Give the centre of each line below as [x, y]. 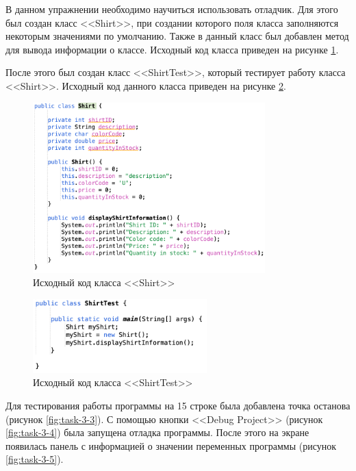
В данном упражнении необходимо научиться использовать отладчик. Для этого [172, 9]
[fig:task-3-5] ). [35, 459]
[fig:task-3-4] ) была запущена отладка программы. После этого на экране [157, 432]
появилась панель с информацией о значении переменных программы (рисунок [171, 445]
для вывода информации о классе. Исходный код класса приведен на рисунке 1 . [172, 49]
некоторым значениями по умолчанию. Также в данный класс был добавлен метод [177, 36]
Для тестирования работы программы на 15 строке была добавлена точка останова [178, 406]
